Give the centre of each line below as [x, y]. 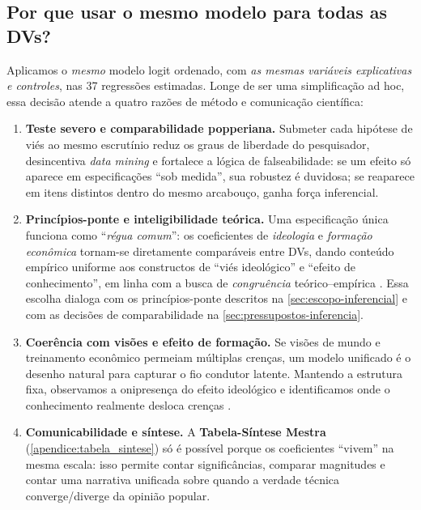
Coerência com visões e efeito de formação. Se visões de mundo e [203, 341]
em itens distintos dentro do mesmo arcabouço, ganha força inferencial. [202, 191]
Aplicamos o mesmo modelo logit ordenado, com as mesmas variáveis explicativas [209, 69]
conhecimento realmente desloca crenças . [128, 404]
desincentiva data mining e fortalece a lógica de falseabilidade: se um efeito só [218, 160]
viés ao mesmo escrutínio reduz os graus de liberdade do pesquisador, [198, 144]
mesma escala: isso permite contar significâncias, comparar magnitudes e [205, 463]
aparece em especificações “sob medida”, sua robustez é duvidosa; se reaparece [220, 176]
